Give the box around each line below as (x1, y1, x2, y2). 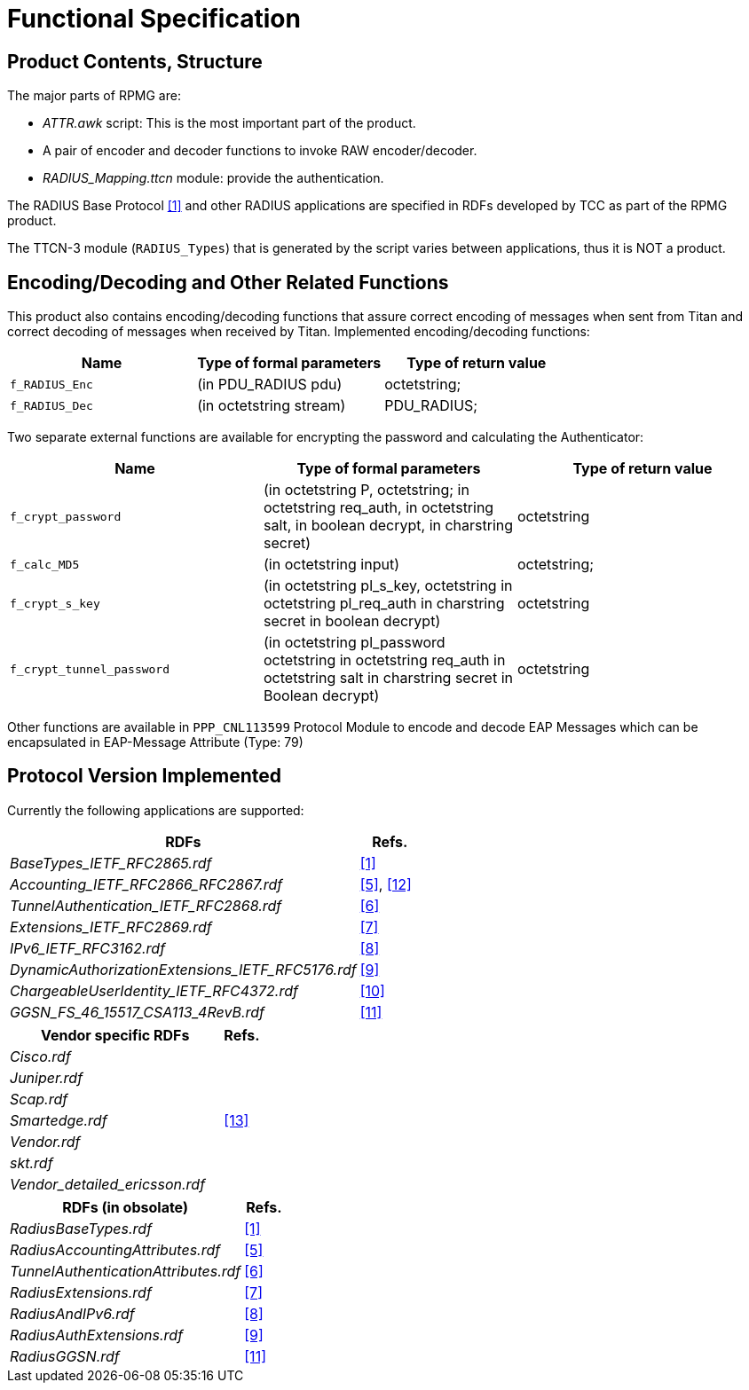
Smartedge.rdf (10, 1111, 107, 1129)
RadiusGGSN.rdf (10, 1347, 120, 1365)
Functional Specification (7, 4, 301, 34)
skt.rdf (10, 1153, 53, 1172)
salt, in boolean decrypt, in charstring (263, 516, 514, 535)
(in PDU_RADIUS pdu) (197, 375, 343, 394)
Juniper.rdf (10, 1068, 83, 1087)
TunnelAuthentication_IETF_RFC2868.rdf (10, 896, 282, 915)
